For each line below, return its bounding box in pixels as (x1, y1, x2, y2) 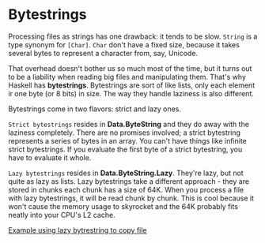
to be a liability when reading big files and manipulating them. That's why (8, 72, 247, 81)
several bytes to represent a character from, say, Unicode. (8, 48, 199, 58)
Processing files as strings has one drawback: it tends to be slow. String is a (8, 32, 258, 41)
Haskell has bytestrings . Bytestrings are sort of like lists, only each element (8, 80, 256, 90)
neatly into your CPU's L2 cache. (8, 210, 116, 219)
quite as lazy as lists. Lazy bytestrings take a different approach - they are (8, 176, 250, 186)
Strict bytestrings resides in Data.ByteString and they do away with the (8, 119, 249, 129)
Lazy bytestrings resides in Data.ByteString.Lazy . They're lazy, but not (8, 168, 244, 178)
